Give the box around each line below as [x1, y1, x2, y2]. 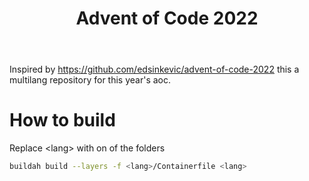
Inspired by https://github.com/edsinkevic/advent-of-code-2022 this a [9, 63, 300, 76]
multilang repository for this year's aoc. [9, 74, 172, 86]
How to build [9, 109, 116, 132]
